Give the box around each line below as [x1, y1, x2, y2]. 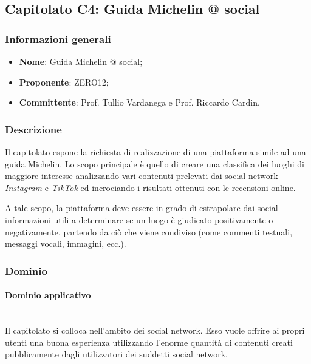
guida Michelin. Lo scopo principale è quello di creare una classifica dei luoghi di [5, 157, 304, 170]
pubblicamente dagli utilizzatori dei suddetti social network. [5, 348, 228, 360]
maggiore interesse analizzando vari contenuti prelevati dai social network [5, 169, 278, 182]
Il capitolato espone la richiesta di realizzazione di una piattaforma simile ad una [5, 146, 306, 158]
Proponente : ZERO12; [19, 75, 109, 88]
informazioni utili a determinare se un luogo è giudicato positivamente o [5, 213, 273, 226]
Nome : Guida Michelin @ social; [19, 55, 143, 67]
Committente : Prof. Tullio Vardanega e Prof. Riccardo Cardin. [19, 96, 260, 109]
